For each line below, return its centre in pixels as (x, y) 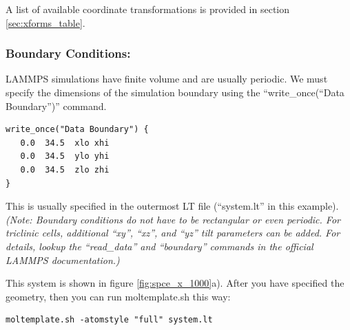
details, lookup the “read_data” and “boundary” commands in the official (159, 246)
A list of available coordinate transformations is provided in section (148, 9)
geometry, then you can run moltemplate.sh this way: (118, 296)
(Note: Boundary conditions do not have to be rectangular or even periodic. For (173, 219)
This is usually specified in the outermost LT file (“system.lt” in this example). (172, 206)
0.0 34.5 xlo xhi (65, 143)
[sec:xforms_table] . (45, 22)
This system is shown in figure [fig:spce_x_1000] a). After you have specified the (175, 283)
